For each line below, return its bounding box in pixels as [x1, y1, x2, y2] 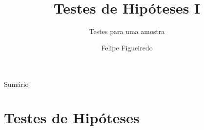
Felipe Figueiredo [101, 42, 153, 52]
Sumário [4, 79, 29, 89]
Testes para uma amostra [89, 26, 165, 36]
